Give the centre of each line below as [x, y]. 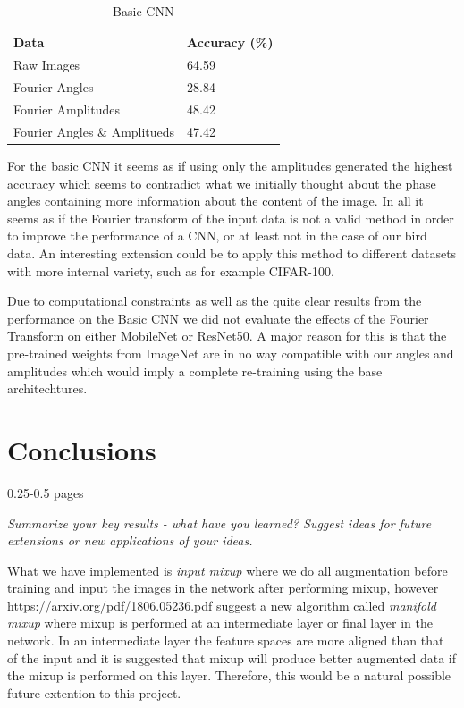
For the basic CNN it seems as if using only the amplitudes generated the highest [230, 166]
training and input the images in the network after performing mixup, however [223, 588]
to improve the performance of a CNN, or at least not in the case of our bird [217, 236]
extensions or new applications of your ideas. [130, 540]
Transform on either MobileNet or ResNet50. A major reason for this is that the [227, 336]
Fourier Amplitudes [67, 110]
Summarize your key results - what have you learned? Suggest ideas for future [219, 523]
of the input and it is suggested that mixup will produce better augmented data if [232, 657]
